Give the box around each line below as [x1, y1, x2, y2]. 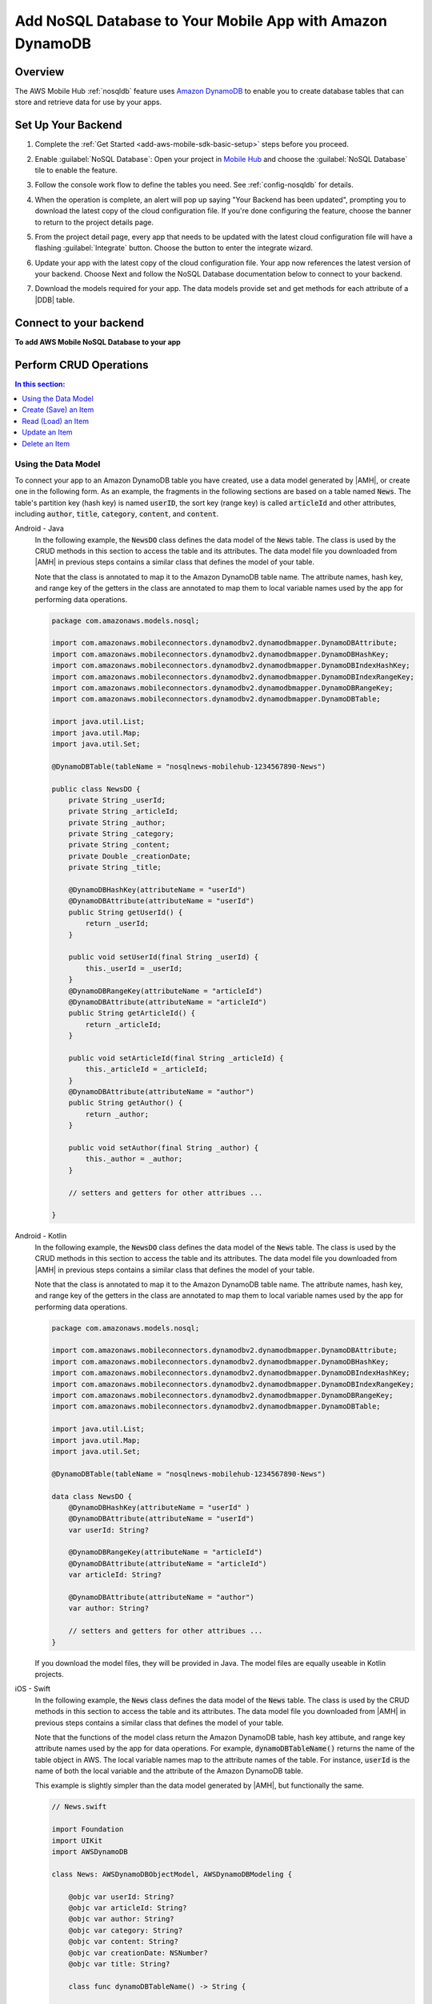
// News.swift [51, 1802, 107, 1812]
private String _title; [68, 863, 162, 872]
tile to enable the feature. [34, 165, 118, 175]
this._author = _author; [85, 1154, 183, 1164]
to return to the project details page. [34, 217, 154, 227]
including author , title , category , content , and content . [14, 509, 219, 519]
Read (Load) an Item [22, 416, 90, 426]
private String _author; [68, 818, 166, 827]
